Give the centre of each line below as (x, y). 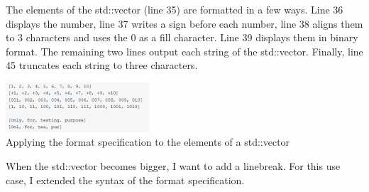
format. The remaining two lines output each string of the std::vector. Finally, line (184, 51)
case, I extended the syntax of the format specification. (125, 180)
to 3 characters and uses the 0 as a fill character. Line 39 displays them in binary (182, 37)
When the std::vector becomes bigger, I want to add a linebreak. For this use (173, 166)
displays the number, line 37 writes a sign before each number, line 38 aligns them (184, 23)
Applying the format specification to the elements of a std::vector (148, 142)
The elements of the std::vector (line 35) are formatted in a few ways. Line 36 (175, 9)
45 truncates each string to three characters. (102, 65)
